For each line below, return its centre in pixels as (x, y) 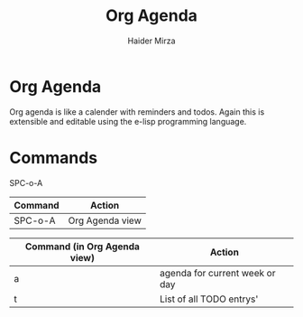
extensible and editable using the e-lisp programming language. (128, 121)
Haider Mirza (151, 41)
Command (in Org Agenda (83, 247)
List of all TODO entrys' (209, 299)
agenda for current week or (217, 273)
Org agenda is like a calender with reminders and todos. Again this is (137, 112)
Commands (54, 158)
